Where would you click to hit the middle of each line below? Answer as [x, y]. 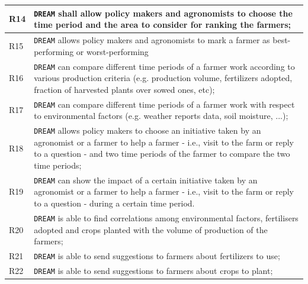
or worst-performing [112, 51]
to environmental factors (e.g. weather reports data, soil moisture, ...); [161, 116]
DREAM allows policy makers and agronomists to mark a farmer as [152, 40]
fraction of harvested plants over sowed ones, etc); [124, 89]
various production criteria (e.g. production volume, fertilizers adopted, [163, 78]
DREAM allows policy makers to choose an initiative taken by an [147, 130]
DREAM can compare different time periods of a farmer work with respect [164, 104]
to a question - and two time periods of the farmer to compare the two [162, 154]
